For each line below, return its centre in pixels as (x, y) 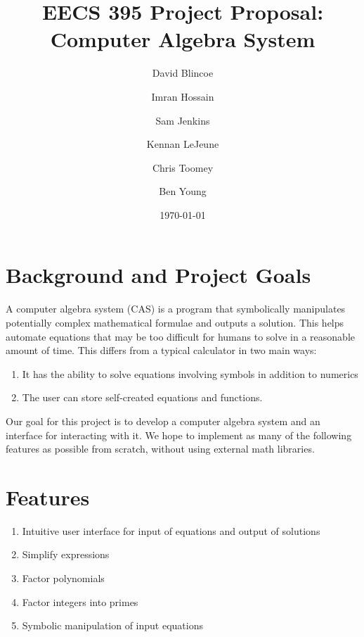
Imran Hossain (183, 96)
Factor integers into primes (80, 601)
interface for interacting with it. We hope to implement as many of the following (179, 435)
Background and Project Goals (158, 275)
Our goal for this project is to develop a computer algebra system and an (163, 421)
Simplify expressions (66, 554)
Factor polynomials (63, 578)
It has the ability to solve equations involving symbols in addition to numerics (190, 373)
